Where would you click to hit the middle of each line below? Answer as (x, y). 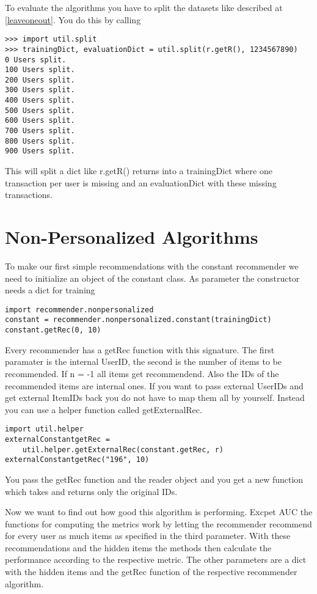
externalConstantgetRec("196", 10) (77, 460)
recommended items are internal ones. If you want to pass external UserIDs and (154, 385)
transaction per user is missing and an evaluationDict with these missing (141, 182)
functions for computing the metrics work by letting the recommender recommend (158, 523)
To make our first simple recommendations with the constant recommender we (152, 266)
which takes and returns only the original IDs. (91, 491)
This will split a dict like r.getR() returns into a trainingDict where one (139, 171)
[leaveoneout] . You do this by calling (73, 19)
